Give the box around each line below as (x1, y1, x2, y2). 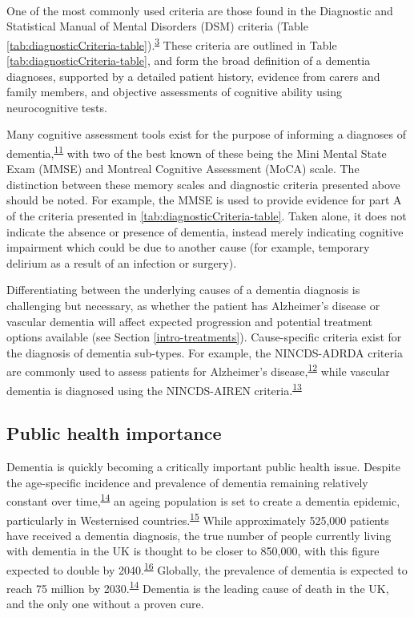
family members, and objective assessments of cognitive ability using (6, 83, 342, 100)
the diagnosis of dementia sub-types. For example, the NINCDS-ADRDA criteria (6, 344, 403, 361)
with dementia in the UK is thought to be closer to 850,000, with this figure (6, 542, 380, 559)
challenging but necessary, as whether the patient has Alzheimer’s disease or (6, 297, 380, 313)
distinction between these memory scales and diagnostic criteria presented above (6, 175, 400, 192)
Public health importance (6, 421, 222, 446)
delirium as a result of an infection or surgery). (6, 254, 237, 271)
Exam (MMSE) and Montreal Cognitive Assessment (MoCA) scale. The (6, 160, 360, 177)
